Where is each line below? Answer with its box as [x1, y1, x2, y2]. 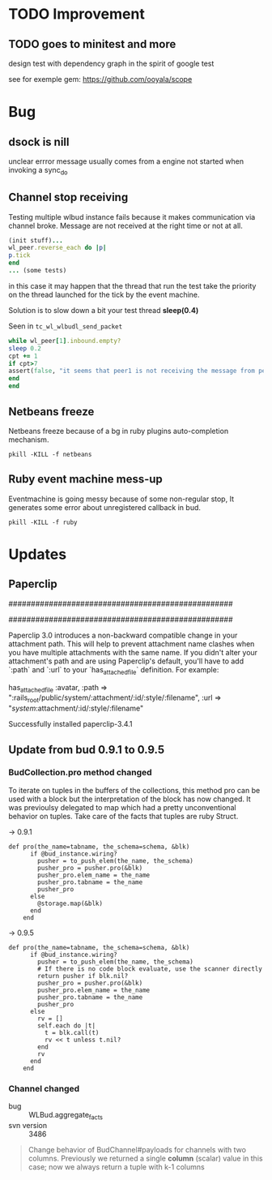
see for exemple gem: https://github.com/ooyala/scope [8, 75, 193, 84]
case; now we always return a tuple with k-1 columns [28, 1161, 205, 1172]
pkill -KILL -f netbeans [8, 450, 92, 458]
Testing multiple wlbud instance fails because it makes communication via [8, 212, 256, 221]
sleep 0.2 [8, 344, 42, 353]
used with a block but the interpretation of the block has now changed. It [8, 794, 251, 804]
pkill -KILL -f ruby [8, 518, 79, 526]
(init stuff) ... [8, 236, 63, 244]
